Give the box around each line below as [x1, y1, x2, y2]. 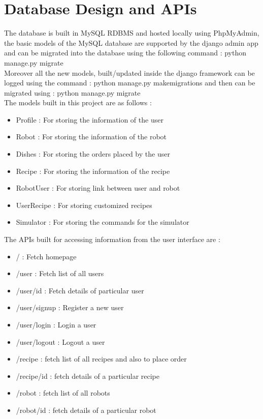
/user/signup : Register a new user [16, 302, 124, 313]
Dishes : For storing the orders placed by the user [16, 148, 170, 159]
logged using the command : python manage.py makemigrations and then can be [4, 77, 255, 88]
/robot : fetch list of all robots [16, 387, 110, 398]
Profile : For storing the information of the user [16, 114, 163, 125]
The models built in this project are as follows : [4, 97, 152, 108]
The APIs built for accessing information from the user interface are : [4, 234, 220, 245]
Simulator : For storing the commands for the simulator [16, 217, 189, 227]
